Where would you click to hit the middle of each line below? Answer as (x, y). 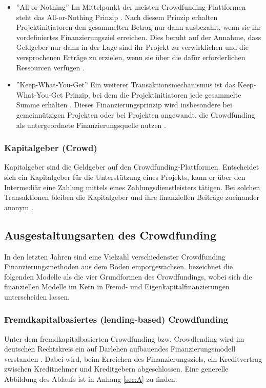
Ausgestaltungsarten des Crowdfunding (110, 235)
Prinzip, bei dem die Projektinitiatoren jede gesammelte (153, 94)
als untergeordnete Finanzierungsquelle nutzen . (91, 125)
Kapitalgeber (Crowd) (51, 148)
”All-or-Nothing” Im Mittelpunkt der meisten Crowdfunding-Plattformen (131, 7)
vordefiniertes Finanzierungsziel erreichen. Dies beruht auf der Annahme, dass (139, 37)
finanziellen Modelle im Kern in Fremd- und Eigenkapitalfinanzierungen (117, 287)
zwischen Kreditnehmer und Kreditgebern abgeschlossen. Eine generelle (116, 369)
